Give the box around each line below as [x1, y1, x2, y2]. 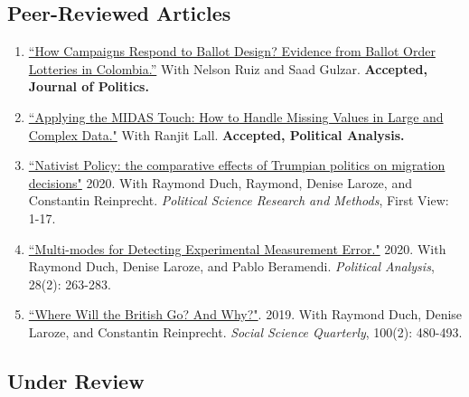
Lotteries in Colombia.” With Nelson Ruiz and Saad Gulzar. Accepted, [28, 59, 427, 78]
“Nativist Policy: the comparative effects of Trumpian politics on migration [28, 156, 446, 175]
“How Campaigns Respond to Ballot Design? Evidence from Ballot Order [28, 42, 436, 61]
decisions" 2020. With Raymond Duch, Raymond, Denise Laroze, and [28, 173, 412, 192]
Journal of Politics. [28, 77, 149, 96]
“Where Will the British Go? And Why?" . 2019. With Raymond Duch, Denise [28, 305, 463, 324]
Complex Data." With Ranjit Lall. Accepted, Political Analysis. [28, 125, 405, 144]
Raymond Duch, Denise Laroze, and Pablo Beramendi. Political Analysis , [28, 257, 435, 276]
